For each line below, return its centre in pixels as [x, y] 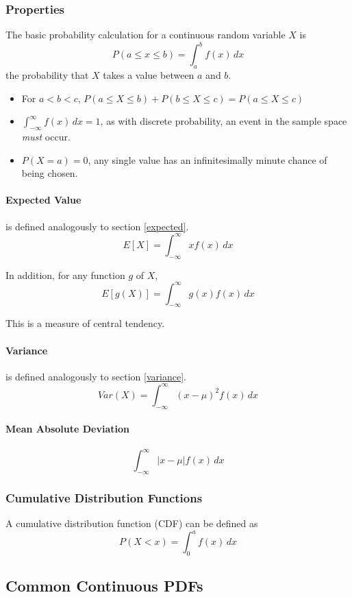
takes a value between [149, 75]
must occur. [46, 137]
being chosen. [50, 173]
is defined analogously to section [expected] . [97, 226]
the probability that [47, 75]
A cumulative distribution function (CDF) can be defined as [132, 523]
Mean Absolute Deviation [67, 429]
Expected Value [43, 200]
